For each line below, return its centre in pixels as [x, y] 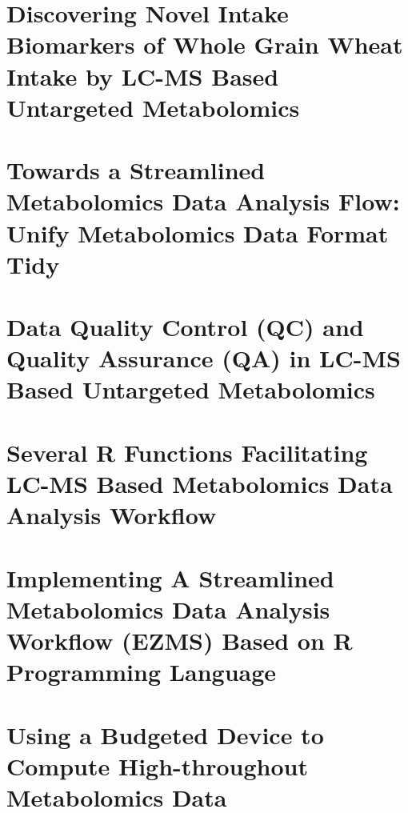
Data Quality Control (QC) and [185, 327]
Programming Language [142, 672]
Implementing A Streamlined [170, 577]
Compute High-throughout [157, 765]
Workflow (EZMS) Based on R [180, 640]
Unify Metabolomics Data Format [198, 232]
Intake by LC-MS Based [143, 76]
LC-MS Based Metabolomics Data [200, 483]
